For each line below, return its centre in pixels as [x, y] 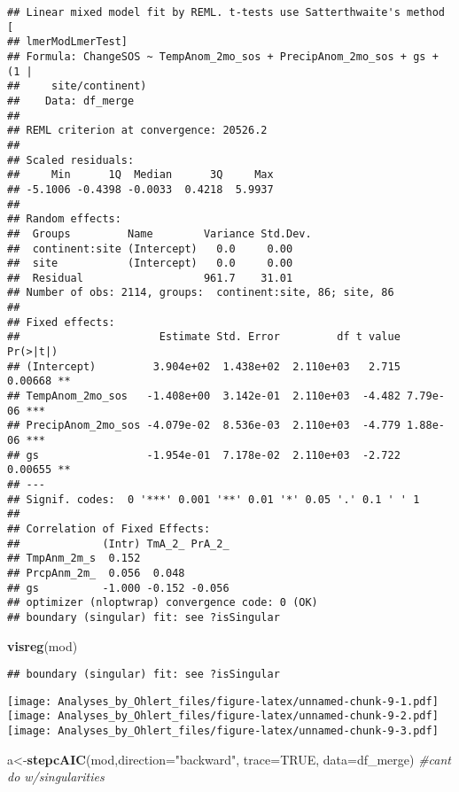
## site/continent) [77, 86]
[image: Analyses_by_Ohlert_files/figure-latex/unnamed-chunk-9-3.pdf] [223, 731]
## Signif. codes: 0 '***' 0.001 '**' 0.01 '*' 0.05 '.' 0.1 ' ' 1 [214, 499]
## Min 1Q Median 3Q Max [140, 175]
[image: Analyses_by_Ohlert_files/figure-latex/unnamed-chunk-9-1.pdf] [223, 701]
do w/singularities [56, 776]
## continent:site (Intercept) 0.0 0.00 [150, 248]
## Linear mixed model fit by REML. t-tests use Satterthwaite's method [226, 12]
